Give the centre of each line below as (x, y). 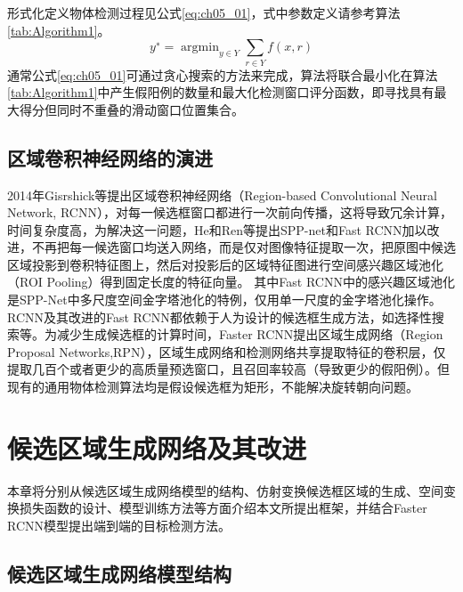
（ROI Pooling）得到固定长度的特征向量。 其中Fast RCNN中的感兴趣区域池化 (231, 282)
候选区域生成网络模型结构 (119, 573)
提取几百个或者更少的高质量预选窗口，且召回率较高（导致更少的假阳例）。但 (228, 369)
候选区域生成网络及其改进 (157, 447)
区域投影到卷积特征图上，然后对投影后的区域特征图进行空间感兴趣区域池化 (225, 264)
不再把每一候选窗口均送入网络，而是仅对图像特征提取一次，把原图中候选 (244, 247)
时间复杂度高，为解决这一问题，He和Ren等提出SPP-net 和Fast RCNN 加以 (217, 229)
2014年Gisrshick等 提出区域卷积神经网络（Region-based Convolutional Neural (222, 195)
